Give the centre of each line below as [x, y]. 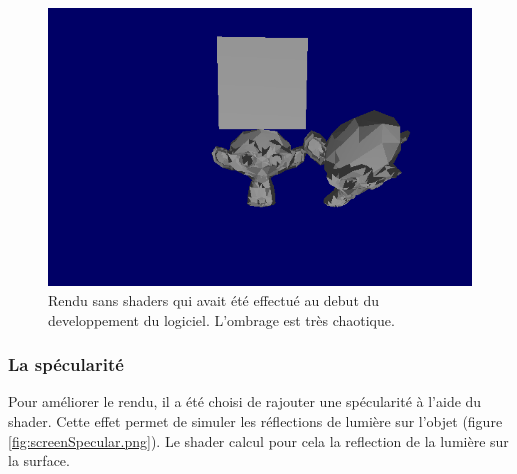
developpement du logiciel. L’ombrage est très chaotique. [221, 319]
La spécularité [66, 364]
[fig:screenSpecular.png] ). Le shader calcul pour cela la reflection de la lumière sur [258, 440]
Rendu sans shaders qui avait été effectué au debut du [214, 299]
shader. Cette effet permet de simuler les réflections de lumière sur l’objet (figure [255, 420]
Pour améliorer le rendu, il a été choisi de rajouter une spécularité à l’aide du [245, 401]
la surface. [39, 460]
